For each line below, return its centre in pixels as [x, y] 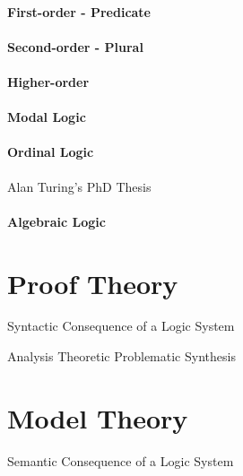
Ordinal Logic [51, 152]
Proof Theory [93, 283]
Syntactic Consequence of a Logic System [121, 326]
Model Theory [98, 417]
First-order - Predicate [79, 11]
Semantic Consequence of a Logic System [121, 460]
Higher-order [48, 81]
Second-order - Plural [75, 46]
